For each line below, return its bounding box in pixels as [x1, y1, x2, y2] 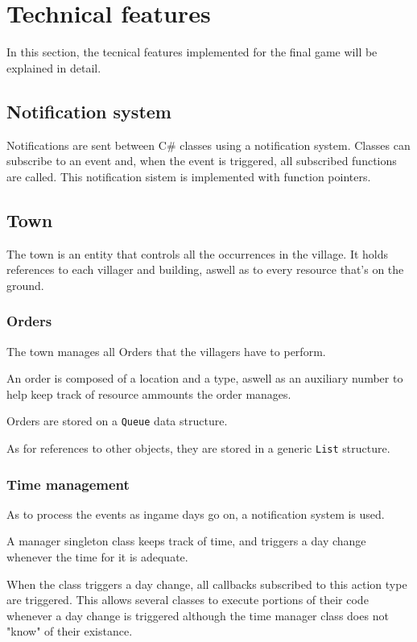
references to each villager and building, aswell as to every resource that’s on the [6, 261, 404, 278]
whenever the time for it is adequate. [6, 549, 188, 565]
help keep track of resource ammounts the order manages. [6, 385, 291, 402]
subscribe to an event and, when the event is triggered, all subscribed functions [6, 152, 397, 169]
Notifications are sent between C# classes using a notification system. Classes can [6, 136, 411, 153]
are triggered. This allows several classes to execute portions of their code [6, 591, 369, 608]
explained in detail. [6, 59, 101, 76]
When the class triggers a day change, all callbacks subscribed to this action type [6, 575, 407, 592]
